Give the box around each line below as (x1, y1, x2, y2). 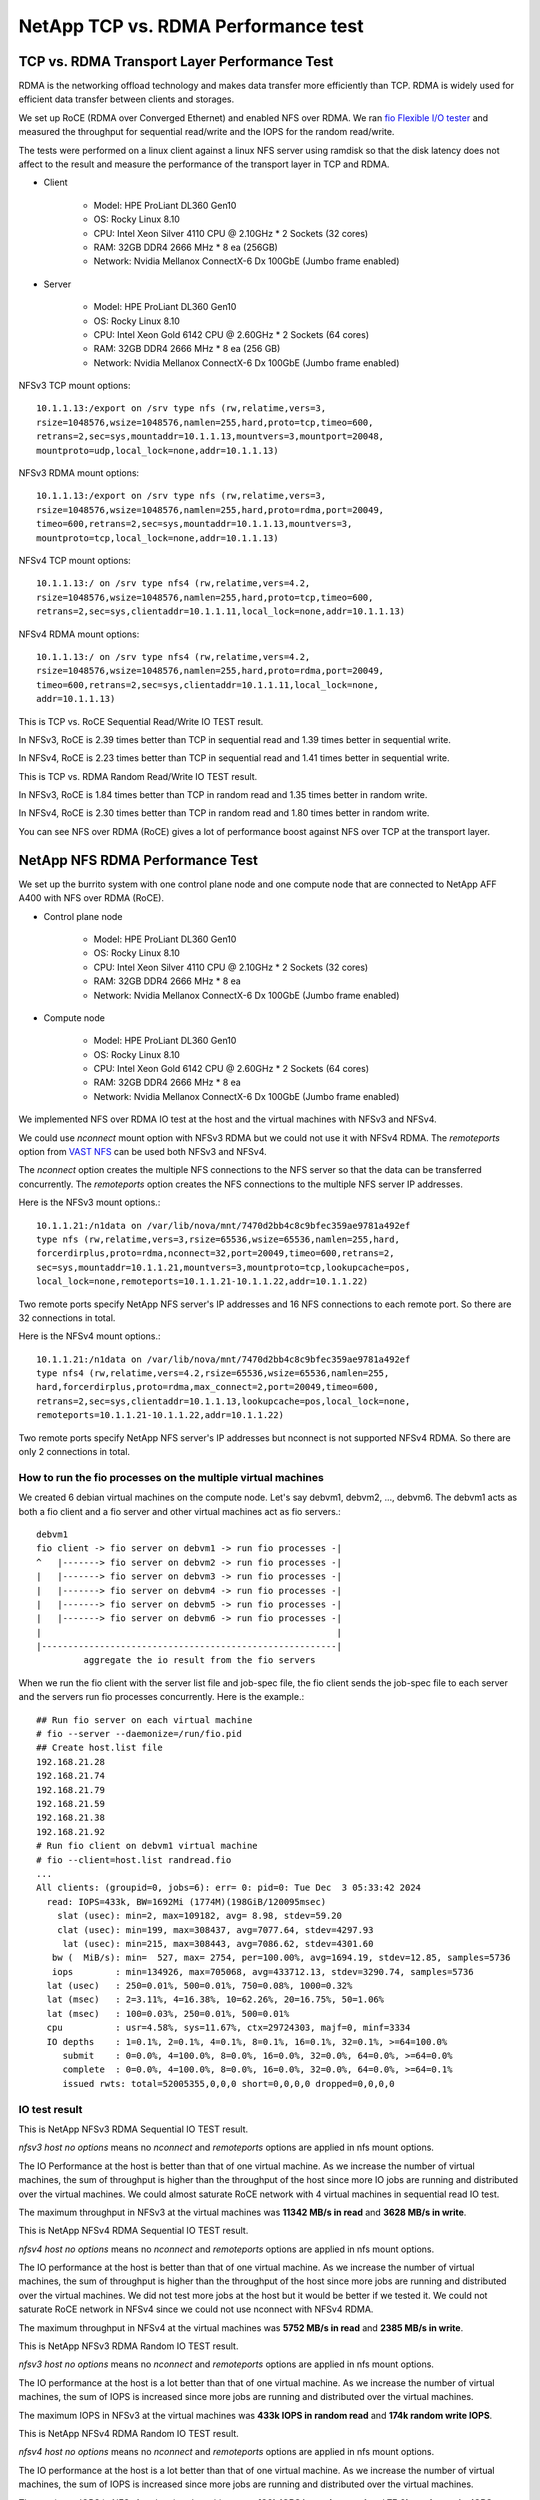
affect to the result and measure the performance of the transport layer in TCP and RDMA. (18, 158, 390, 170)
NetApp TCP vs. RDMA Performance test (18, 15, 364, 37)
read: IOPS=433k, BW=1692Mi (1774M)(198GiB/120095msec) (46, 1896, 327, 1907)
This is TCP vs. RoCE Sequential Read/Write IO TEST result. (18, 715, 264, 727)
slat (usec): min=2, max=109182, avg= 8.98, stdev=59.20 (56, 1910, 342, 1922)
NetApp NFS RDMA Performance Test (18, 851, 259, 869)
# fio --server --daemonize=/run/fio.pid (36, 1728, 242, 1740)
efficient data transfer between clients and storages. (18, 93, 235, 105)
